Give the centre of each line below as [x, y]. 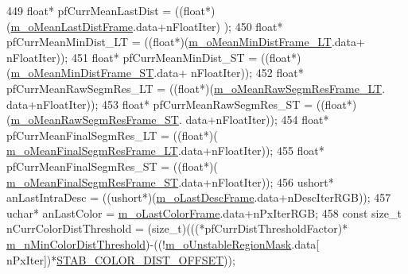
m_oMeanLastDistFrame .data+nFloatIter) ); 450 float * [147, 26]
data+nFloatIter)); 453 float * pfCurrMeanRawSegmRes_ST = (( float [177, 104]
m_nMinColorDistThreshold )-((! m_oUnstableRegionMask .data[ [163, 243]
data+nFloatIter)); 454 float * [257, 120]
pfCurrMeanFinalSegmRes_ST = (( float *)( [112, 166]
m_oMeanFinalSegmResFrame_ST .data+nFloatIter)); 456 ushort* [170, 181]
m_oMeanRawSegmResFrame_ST [95, 120]
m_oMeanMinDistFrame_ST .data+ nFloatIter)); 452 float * [157, 73]
